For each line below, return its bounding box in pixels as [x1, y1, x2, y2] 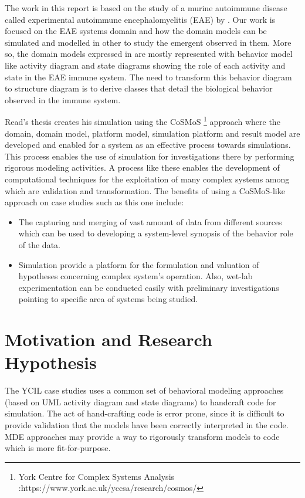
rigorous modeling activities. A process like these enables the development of [5, 161, 280, 174]
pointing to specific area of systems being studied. [18, 293, 198, 305]
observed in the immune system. [5, 93, 121, 106]
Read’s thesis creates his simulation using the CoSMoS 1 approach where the [5, 114, 280, 127]
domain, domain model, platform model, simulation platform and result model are [5, 127, 300, 139]
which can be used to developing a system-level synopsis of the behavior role [18, 227, 293, 239]
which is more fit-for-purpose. [5, 442, 111, 454]
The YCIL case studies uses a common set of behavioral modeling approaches [5, 384, 284, 397]
